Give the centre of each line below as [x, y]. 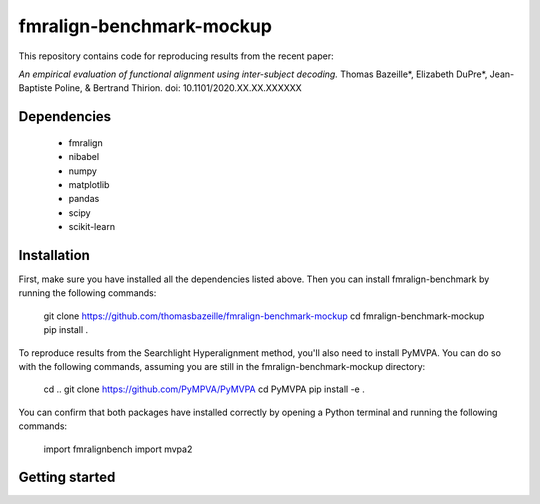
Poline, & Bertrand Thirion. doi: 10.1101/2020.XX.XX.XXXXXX [178, 88]
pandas [84, 199]
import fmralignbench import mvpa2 [118, 449]
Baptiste [35, 88]
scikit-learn [91, 227]
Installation [54, 255]
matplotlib [89, 184]
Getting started [67, 477]
